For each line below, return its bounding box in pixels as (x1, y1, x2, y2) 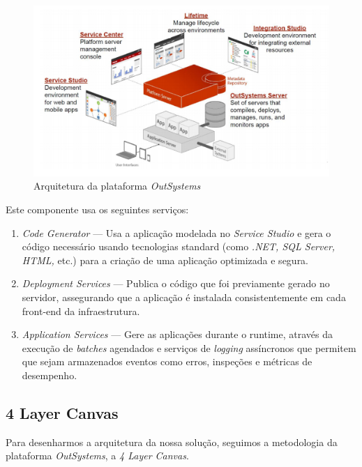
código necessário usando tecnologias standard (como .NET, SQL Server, (22, 239, 335, 254)
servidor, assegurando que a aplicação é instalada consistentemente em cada (22, 290, 346, 305)
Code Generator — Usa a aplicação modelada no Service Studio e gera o (22, 225, 331, 240)
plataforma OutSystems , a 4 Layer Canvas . (6, 448, 189, 463)
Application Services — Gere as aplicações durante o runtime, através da (22, 327, 333, 342)
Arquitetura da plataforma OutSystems (33, 178, 201, 193)
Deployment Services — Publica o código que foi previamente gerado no (22, 276, 330, 291)
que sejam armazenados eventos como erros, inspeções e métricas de (22, 354, 312, 369)
